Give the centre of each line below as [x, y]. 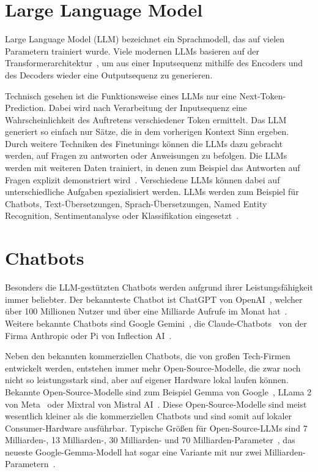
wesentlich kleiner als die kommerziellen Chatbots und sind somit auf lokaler [149, 416]
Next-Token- [263, 95]
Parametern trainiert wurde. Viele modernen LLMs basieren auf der [132, 51]
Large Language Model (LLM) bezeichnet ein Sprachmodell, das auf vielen [145, 39]
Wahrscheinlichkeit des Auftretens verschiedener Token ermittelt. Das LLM [146, 119]
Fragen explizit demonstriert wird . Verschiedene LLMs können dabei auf [142, 179]
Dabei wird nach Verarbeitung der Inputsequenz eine [148, 108]
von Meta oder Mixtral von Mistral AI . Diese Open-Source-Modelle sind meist [156, 404]
